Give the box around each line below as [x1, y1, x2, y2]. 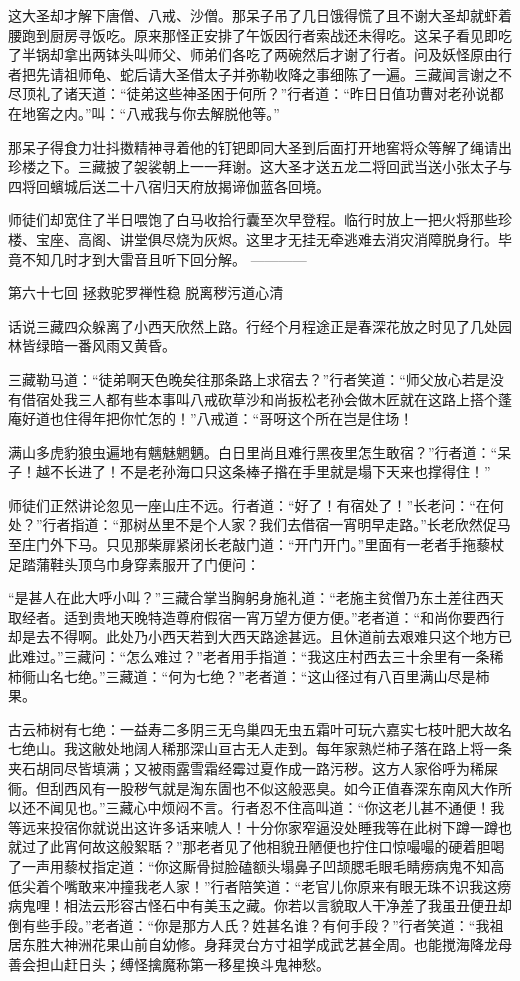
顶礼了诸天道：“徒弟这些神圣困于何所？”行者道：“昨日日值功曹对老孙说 [21, 83, 490, 104]
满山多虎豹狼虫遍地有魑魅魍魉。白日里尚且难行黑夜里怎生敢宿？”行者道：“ [8, 441, 498, 462]
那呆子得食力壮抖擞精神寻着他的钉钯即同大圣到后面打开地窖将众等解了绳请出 [8, 136, 512, 157]
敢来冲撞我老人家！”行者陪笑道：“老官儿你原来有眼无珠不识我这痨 [77, 875, 512, 896]
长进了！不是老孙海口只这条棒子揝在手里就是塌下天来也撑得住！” [63, 461, 491, 482]
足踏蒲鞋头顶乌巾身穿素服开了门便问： [8, 553, 260, 574]
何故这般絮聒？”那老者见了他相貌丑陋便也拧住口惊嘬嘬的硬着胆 [77, 836, 491, 857]
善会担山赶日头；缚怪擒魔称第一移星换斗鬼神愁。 [8, 953, 330, 974]
